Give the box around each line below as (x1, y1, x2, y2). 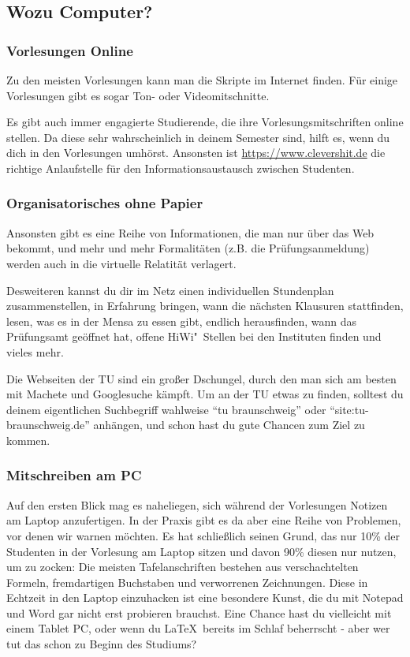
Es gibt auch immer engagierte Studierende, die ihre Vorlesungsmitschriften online (6, 114, 404, 130)
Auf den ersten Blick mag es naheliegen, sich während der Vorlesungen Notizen (6, 496, 388, 513)
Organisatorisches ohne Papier (6, 193, 203, 213)
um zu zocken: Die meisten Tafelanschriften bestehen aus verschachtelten (6, 558, 359, 575)
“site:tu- (330, 401, 369, 417)
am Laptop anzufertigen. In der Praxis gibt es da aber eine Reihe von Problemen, (6, 512, 401, 528)
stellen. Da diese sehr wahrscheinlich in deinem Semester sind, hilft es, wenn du (6, 129, 390, 145)
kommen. (6, 431, 50, 448)
